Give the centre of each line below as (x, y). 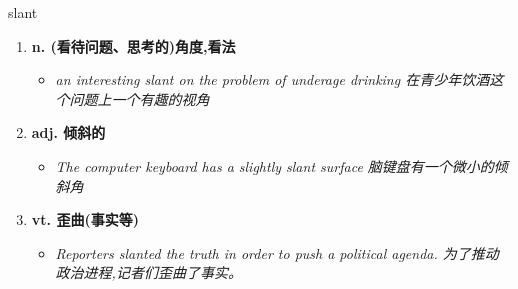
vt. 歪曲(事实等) (85, 219)
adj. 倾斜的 (68, 132)
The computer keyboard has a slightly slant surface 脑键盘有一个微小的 (274, 165)
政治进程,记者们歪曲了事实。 (148, 272)
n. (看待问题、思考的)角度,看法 (133, 45)
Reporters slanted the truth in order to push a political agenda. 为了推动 (277, 252)
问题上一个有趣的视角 (139, 98)
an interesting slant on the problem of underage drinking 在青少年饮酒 (272, 79)
